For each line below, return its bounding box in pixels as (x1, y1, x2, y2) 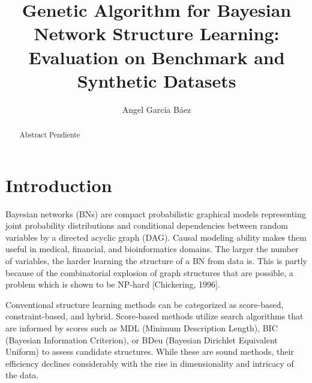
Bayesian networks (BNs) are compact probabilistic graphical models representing (5, 207, 306, 220)
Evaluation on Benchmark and (28, 44, 285, 69)
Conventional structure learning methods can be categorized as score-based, (5, 298, 284, 310)
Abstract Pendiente (19, 130, 80, 140)
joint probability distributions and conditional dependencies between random (5, 219, 288, 232)
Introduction (5, 172, 112, 197)
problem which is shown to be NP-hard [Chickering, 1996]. (5, 278, 220, 291)
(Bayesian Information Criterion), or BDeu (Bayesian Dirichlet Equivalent (5, 333, 278, 346)
